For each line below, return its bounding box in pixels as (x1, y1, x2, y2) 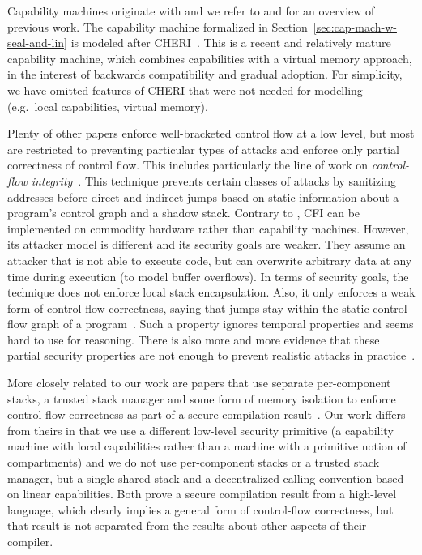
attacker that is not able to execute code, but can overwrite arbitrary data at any (7, 251, 412, 268)
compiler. (7, 533, 53, 549)
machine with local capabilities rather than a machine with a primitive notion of (7, 438, 407, 455)
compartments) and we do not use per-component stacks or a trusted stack (7, 454, 380, 471)
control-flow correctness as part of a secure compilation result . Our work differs (7, 406, 406, 423)
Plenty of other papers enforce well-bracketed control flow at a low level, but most (7, 125, 415, 142)
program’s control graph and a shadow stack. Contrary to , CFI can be (7, 204, 360, 221)
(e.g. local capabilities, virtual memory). (7, 97, 208, 114)
